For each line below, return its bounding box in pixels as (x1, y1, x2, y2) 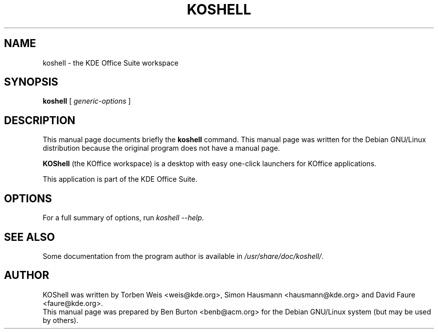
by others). (42, 315, 78, 324)
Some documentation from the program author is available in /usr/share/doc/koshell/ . (42, 251, 324, 260)
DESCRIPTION (4, 114, 75, 127)
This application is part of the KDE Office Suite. (42, 175, 197, 184)
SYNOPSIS (4, 76, 58, 89)
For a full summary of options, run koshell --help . (42, 213, 204, 222)
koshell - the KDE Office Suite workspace (42, 58, 178, 67)
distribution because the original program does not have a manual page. (42, 144, 280, 153)
